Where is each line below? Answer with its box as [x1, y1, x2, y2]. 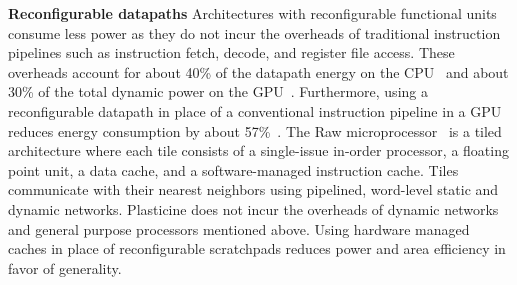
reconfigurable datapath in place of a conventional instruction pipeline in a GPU [8, 100, 502, 121]
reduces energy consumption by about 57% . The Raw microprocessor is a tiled [8, 120, 502, 141]
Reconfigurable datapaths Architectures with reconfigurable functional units [8, 3, 497, 23]
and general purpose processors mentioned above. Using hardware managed [8, 218, 470, 239]
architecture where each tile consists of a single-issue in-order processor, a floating [8, 140, 509, 161]
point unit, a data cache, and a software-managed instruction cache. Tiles [8, 159, 459, 180]
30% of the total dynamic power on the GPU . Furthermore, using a [8, 81, 428, 102]
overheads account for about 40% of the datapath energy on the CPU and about [8, 61, 509, 82]
